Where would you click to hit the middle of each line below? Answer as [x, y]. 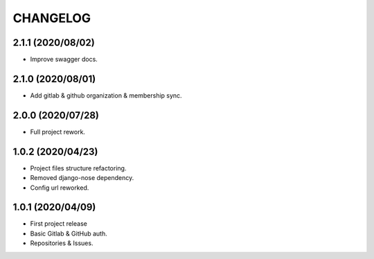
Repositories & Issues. [62, 243]
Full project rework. [58, 132]
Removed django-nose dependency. [82, 178]
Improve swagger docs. [64, 60]
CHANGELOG [52, 18]
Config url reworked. [60, 188]
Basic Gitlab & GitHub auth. [69, 233]
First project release [59, 224]
